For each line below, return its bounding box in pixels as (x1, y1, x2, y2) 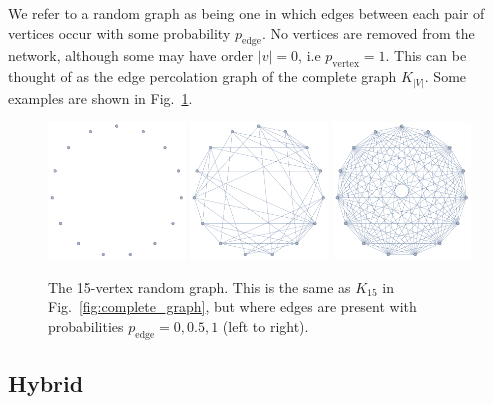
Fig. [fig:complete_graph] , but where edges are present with (48, 296, 417, 317)
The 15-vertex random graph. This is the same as (48, 276, 351, 297)
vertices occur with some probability (8, 22, 231, 43)
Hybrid (8, 368, 84, 399)
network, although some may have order (8, 45, 254, 66)
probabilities (48, 315, 124, 336)
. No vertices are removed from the (261, 22, 475, 43)
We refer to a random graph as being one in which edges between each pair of (8, 3, 485, 23)
